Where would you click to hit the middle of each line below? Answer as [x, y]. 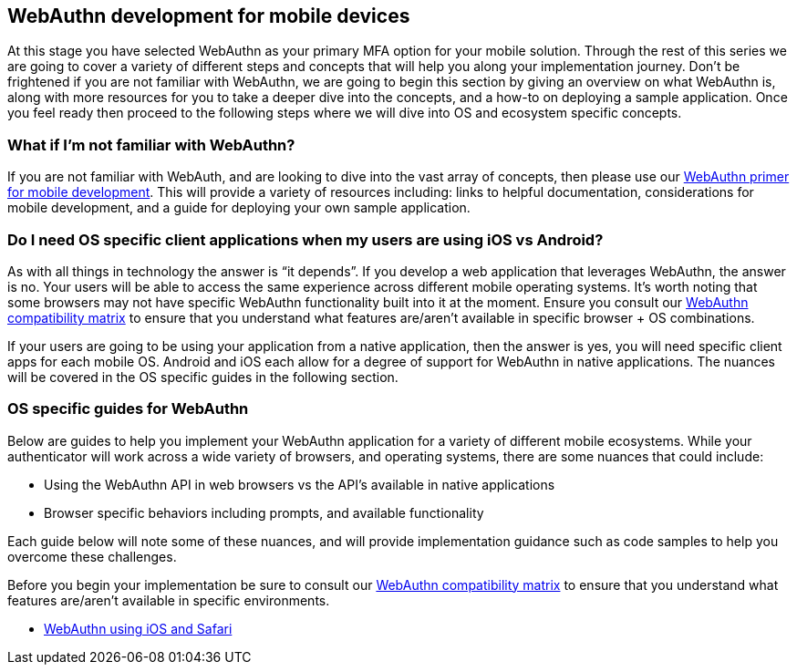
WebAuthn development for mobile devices [209, 16]
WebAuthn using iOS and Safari [138, 628]
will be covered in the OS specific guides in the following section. [203, 377]
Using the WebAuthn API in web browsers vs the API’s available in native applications [300, 484]
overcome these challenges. [92, 556]
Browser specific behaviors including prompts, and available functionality [264, 512]
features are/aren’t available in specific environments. [169, 600]
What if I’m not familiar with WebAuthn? [151, 145]
